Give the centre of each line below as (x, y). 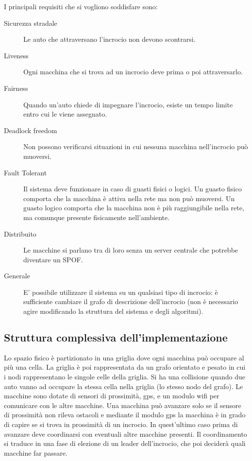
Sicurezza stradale (31, 23)
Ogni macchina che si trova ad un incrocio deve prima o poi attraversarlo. (133, 72)
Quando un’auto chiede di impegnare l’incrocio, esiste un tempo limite (128, 104)
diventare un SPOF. (53, 259)
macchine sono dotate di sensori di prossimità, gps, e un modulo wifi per (112, 396)
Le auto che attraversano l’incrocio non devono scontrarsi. (109, 39)
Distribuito (20, 233)
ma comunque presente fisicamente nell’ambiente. (97, 217)
